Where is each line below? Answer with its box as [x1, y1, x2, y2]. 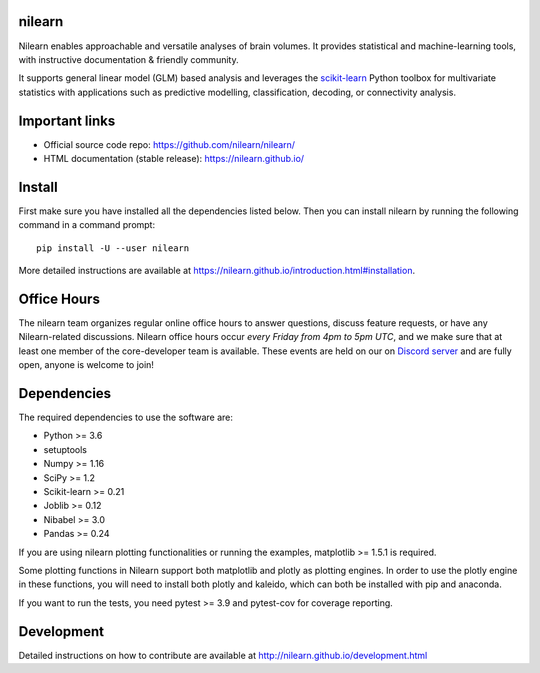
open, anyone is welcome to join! [18, 359, 155, 371]
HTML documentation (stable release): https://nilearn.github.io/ [43, 152, 305, 164]
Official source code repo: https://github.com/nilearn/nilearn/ [43, 138, 295, 150]
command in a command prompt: [18, 219, 155, 231]
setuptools [43, 443, 87, 455]
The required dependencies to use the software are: [18, 411, 234, 424]
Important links [18, 112, 116, 129]
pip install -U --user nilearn [36, 242, 190, 254]
